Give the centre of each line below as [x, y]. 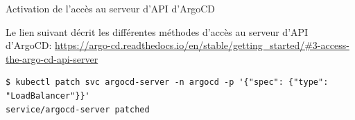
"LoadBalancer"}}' [48, 96]
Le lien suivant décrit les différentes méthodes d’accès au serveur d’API [157, 31]
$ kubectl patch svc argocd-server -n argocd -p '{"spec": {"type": [167, 82]
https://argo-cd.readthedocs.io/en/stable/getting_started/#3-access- [202, 45]
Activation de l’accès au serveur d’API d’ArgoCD [111, 8]
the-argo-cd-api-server [52, 58]
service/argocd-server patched [78, 109]
